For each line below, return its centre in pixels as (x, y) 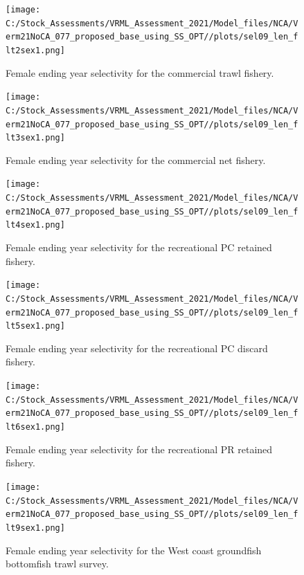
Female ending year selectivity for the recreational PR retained (139, 449)
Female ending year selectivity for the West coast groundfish (134, 550)
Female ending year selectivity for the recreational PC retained (139, 247)
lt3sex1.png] (35, 138)
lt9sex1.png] (35, 528)
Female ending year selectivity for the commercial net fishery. (136, 159)
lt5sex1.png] (35, 326)
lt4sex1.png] (35, 225)
